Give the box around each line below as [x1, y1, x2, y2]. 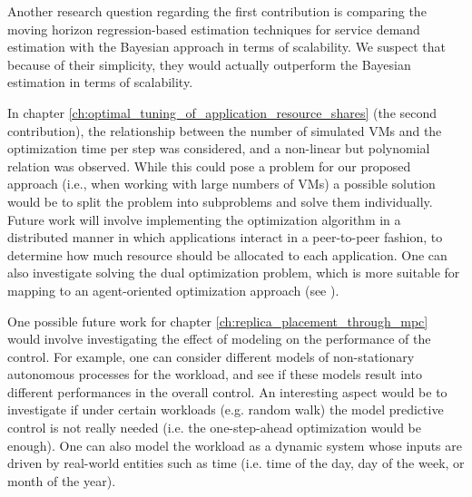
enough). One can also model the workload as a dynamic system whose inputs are [7, 435, 463, 454]
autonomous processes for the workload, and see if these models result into [7, 365, 422, 384]
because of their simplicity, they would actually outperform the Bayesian [7, 54, 411, 73]
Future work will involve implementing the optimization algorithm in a [7, 210, 401, 229]
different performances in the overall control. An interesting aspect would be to [7, 382, 447, 401]
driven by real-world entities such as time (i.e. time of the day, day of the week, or [7, 453, 465, 473]
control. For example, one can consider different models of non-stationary [7, 346, 415, 365]
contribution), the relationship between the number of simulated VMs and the [7, 121, 442, 140]
